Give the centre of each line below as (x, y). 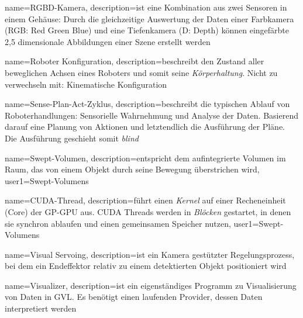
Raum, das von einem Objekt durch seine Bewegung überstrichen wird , (132, 169)
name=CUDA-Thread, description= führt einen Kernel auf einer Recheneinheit (145, 200)
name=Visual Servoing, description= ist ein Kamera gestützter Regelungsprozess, (150, 254)
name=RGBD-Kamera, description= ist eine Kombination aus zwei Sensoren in (146, 7)
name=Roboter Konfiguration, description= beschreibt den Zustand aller (135, 61)
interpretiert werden (41, 308)
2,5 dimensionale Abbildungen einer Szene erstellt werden (108, 41)
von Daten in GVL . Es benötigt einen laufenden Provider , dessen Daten (134, 297)
